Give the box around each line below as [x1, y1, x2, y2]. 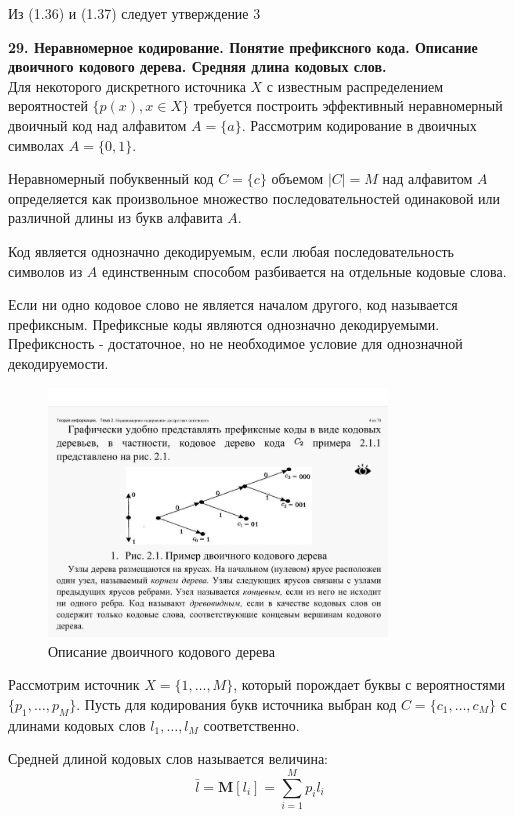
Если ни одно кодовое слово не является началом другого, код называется [8, 294, 458, 315]
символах [8, 134, 65, 155]
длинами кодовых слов [8, 714, 146, 735]
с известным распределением [266, 75, 444, 96]
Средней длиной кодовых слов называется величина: [8, 748, 329, 769]
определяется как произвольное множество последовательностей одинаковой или [8, 187, 501, 208]
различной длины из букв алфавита [8, 207, 223, 228]
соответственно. [203, 714, 300, 735]
